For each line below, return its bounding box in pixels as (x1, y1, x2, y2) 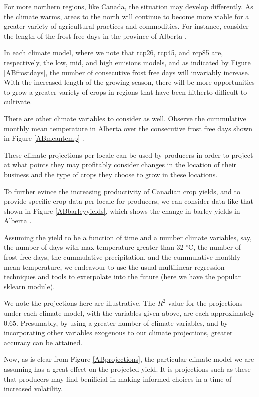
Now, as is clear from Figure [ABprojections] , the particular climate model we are (4, 354, 254, 364)
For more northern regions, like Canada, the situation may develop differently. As (4, 1, 253, 11)
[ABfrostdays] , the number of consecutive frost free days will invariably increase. (4, 67, 250, 77)
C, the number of (188, 242, 241, 252)
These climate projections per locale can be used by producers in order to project (4, 149, 253, 160)
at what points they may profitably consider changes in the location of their (4, 159, 237, 170)
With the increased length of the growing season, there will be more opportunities (4, 77, 255, 87)
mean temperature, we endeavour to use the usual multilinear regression (4, 261, 225, 272)
